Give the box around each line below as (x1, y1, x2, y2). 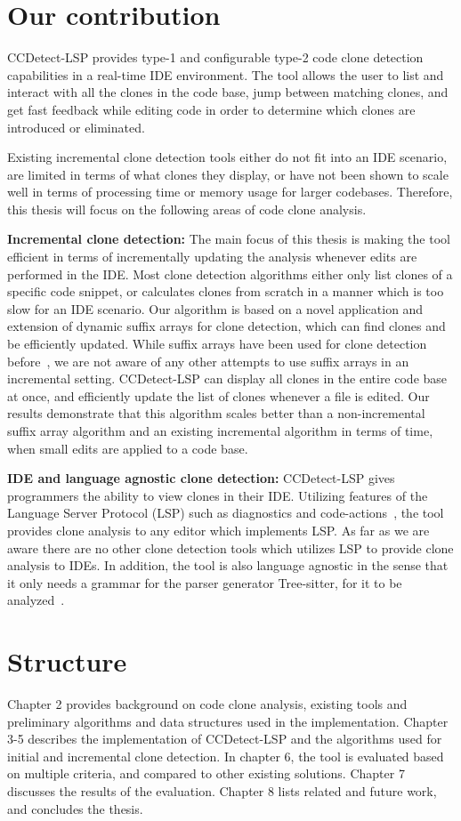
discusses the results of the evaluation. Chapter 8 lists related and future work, (7, 782, 437, 801)
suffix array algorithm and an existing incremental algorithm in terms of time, (7, 422, 433, 439)
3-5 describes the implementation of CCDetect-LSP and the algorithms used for (7, 729, 442, 748)
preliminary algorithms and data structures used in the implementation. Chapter (7, 712, 449, 730)
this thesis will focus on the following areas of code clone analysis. (7, 199, 367, 218)
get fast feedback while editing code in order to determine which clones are (7, 100, 416, 118)
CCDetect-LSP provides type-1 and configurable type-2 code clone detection (7, 48, 424, 67)
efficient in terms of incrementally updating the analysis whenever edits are (7, 247, 417, 266)
